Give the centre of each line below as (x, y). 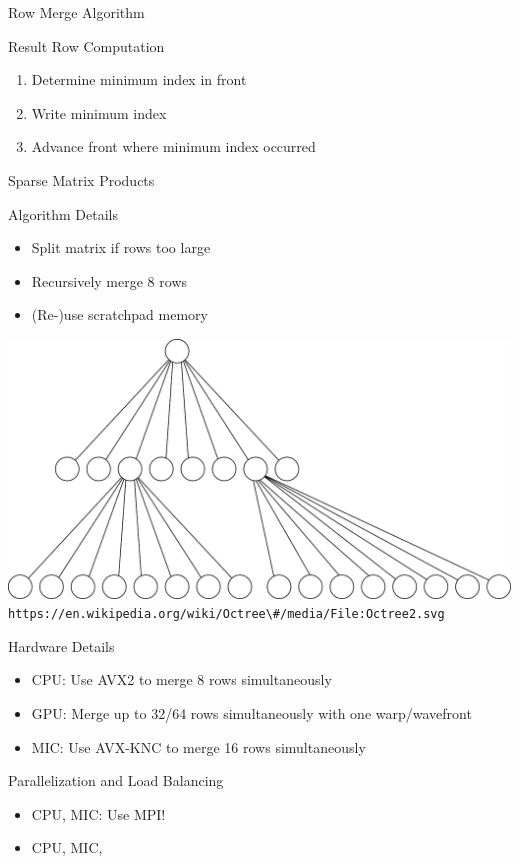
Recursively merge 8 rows (109, 280)
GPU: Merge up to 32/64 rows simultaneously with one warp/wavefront (251, 712)
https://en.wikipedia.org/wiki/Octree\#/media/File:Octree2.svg (226, 614)
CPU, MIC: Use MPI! (98, 813)
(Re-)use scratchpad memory (119, 314)
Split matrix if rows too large (121, 247)
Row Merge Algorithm (76, 12)
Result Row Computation (86, 45)
